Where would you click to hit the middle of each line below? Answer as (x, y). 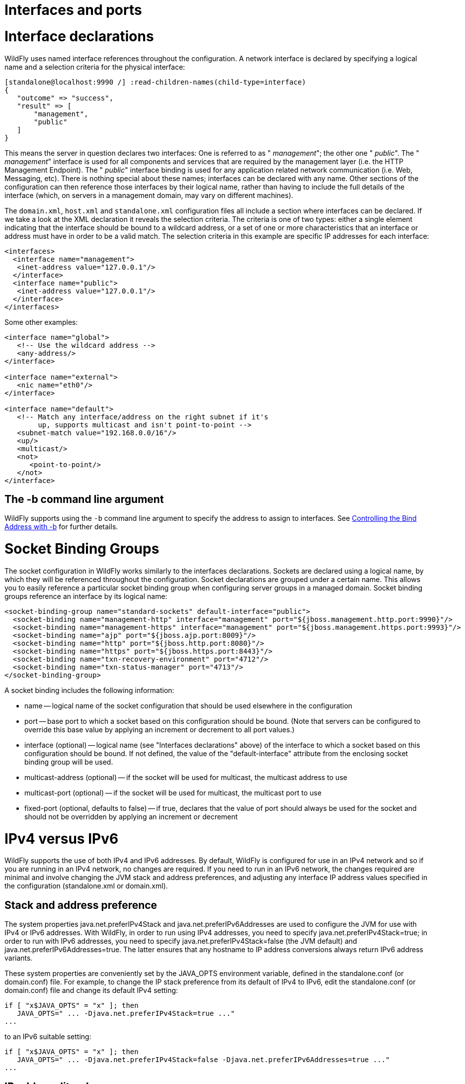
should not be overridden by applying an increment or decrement (131, 816)
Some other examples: (41, 322)
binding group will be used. (69, 762)
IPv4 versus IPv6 (62, 838)
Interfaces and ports (73, 10)
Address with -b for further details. (61, 527)
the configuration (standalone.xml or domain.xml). (86, 886)
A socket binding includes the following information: (89, 690)
